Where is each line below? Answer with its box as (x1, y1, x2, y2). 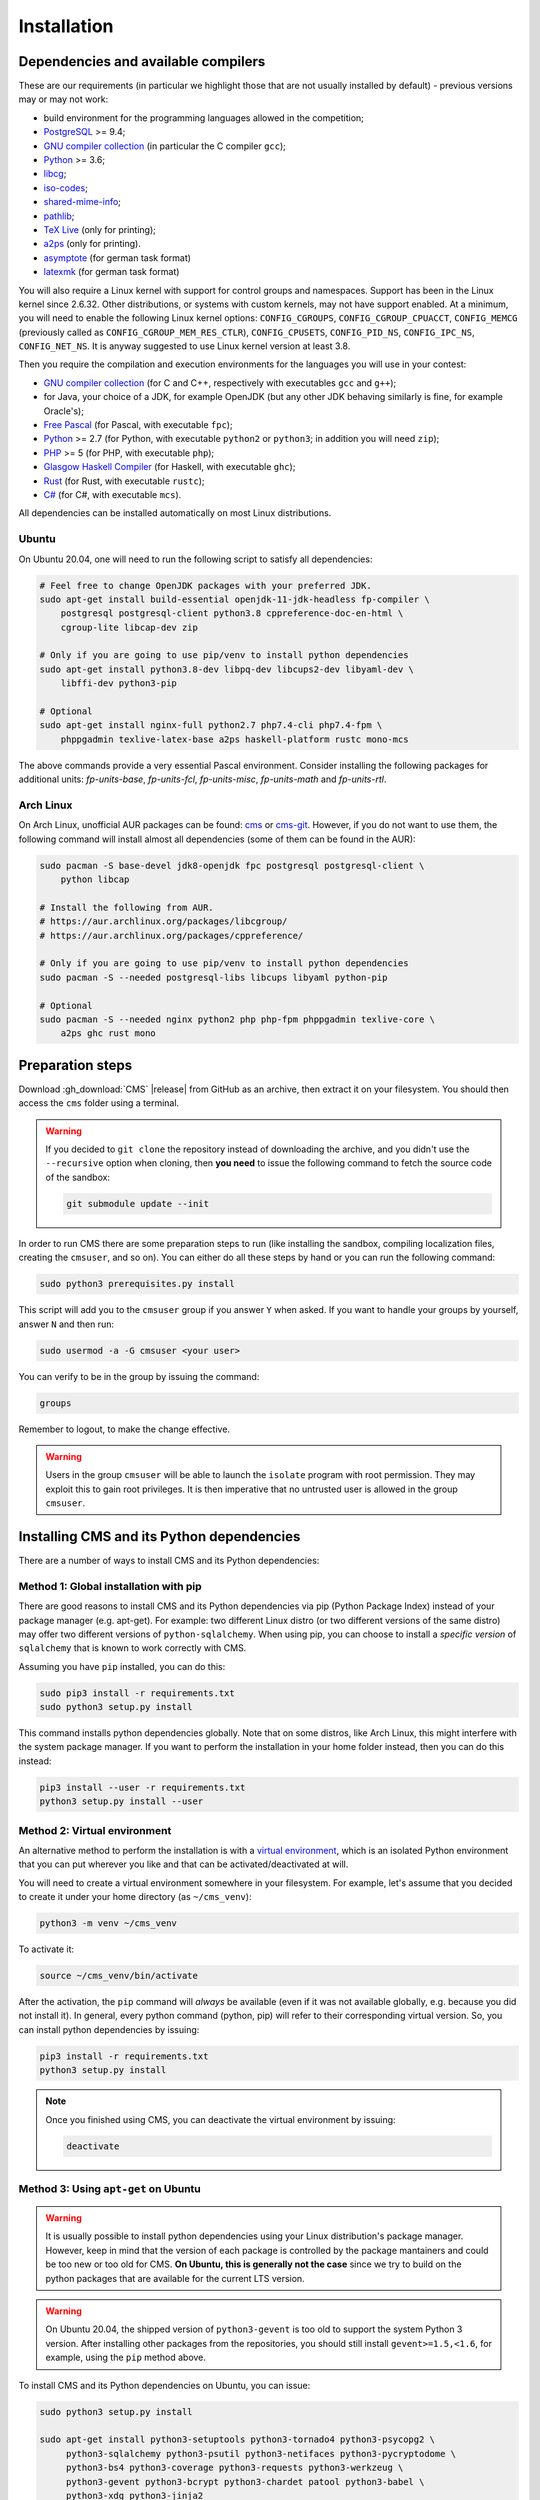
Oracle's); (43, 405, 85, 417)
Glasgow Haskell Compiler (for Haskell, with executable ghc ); (43, 461, 296, 473)
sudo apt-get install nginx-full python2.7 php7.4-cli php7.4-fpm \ (39, 720, 383, 731)
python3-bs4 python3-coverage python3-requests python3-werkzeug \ (65, 2462, 404, 2474)
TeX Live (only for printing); (43, 223, 157, 235)
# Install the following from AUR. (39, 901, 214, 913)
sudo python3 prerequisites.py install (39, 1278, 235, 1290)
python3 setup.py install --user (39, 1796, 204, 1807)
